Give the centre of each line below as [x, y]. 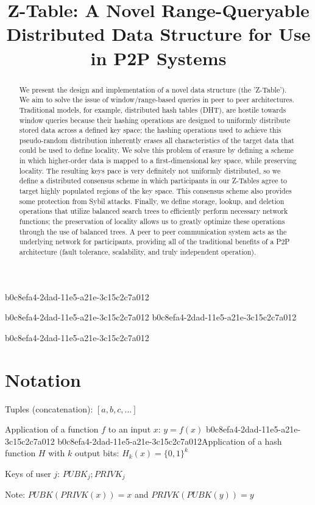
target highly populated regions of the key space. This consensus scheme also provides [155, 191]
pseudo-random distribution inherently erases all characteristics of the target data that [157, 140]
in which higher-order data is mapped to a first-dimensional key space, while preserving [158, 161]
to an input [129, 429]
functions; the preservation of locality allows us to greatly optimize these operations [152, 221]
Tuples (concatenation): [49, 408]
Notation [43, 379]
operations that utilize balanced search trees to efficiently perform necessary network [154, 211]
